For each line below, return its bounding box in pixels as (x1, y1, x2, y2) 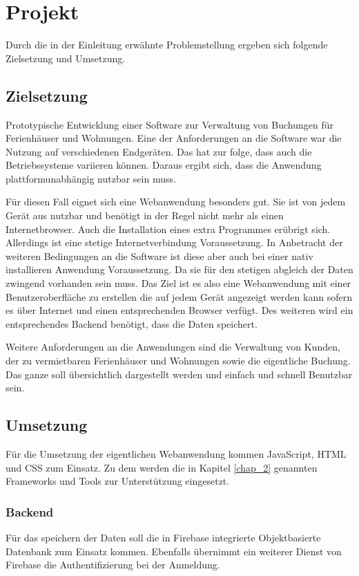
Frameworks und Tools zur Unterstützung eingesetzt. (6, 474, 230, 488)
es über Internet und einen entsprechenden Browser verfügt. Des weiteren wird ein (6, 303, 353, 317)
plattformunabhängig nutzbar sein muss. (6, 171, 176, 185)
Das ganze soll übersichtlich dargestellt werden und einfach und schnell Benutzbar (6, 366, 353, 381)
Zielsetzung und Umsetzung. (6, 50, 126, 65)
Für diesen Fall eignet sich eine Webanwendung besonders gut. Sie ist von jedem (6, 194, 346, 209)
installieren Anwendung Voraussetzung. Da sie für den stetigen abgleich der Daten (6, 262, 353, 277)
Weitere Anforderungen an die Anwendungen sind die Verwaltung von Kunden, (6, 340, 340, 354)
